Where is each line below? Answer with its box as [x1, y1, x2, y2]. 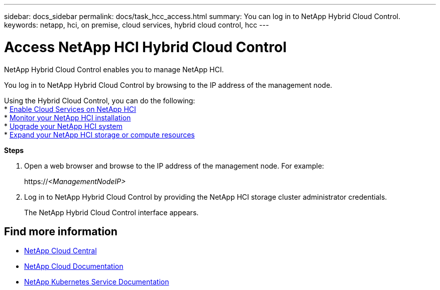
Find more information [4, 225, 118, 238]
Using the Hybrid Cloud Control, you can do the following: [4, 96, 195, 105]
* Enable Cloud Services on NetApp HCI [4, 104, 136, 113]
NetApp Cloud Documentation [24, 262, 124, 271]
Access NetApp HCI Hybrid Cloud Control [4, 38, 287, 56]
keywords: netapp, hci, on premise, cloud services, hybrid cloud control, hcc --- [4, 21, 269, 29]
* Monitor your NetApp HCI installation [4, 113, 131, 122]
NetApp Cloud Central [24, 246, 97, 255]
